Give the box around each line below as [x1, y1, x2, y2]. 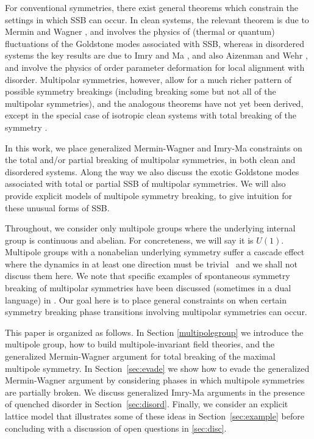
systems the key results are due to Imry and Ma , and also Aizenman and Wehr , [5, 49, 308, 62]
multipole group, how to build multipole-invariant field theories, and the [5, 338, 275, 350]
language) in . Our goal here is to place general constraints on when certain [5, 293, 287, 306]
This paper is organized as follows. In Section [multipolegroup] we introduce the [5, 325, 304, 338]
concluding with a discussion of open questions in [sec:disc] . [5, 421, 227, 434]
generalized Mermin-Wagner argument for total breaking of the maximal [5, 350, 276, 363]
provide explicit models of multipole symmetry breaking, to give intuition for [5, 189, 292, 201]
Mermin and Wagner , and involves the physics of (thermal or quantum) [5, 25, 275, 38]
